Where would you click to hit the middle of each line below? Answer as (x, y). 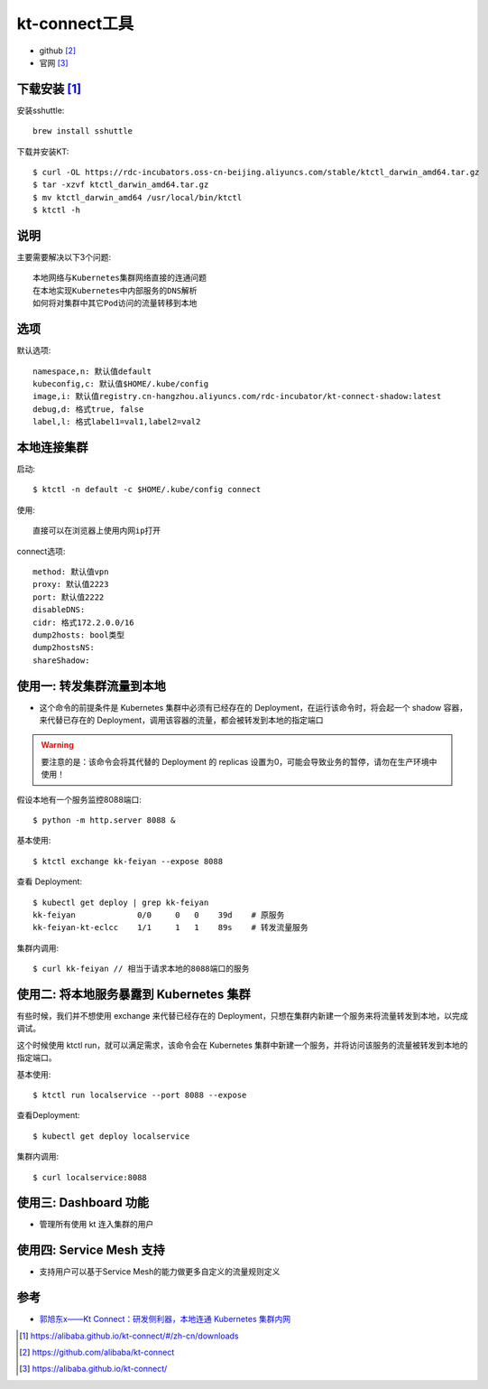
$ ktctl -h (57, 210)
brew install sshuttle (83, 131)
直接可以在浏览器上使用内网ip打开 (97, 531)
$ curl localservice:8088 (90, 1177)
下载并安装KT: (43, 151)
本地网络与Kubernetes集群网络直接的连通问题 (120, 278)
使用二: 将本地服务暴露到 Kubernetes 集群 (134, 994)
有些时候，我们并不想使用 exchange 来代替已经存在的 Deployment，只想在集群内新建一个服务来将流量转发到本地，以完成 (242, 1016)
